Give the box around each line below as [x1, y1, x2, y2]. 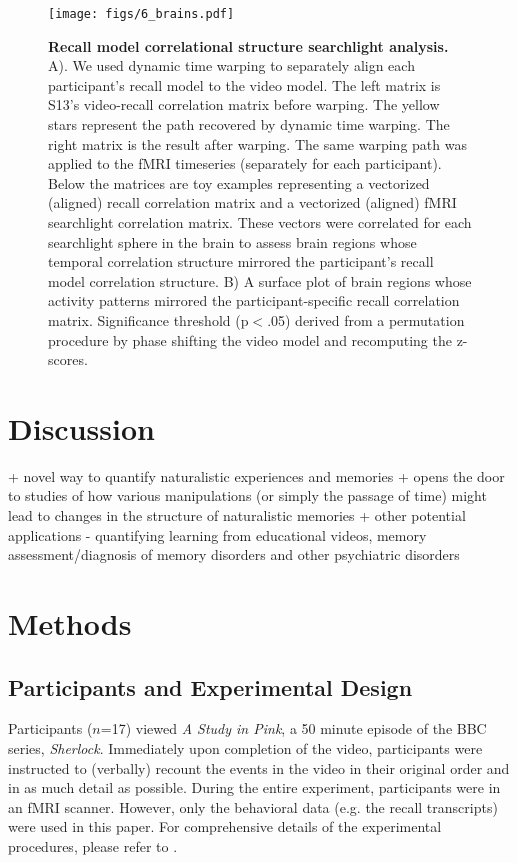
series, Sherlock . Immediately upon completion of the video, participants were [8, 738, 483, 759]
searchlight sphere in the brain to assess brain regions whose [48, 231, 417, 252]
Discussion [8, 407, 155, 448]
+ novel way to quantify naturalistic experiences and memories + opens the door [8, 465, 505, 486]
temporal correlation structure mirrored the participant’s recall [48, 251, 434, 272]
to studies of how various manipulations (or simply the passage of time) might [8, 485, 487, 506]
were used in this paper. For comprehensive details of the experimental [8, 816, 442, 837]
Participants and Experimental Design [8, 671, 413, 702]
